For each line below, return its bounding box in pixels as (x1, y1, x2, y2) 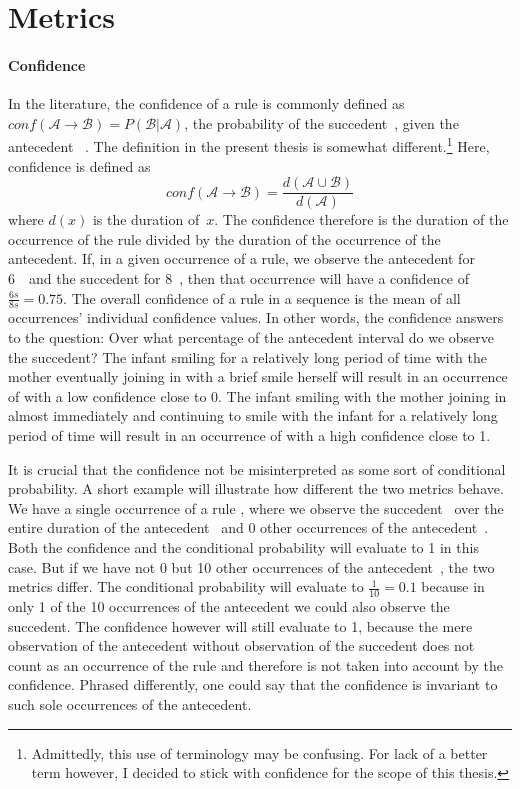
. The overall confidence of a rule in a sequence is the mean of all (63, 287, 461, 308)
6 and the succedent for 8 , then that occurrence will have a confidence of (8, 268, 470, 289)
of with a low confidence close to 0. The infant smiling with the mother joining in (8, 385, 507, 406)
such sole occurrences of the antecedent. (8, 693, 252, 714)
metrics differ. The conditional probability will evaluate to (8, 576, 364, 597)
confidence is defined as (8, 155, 151, 176)
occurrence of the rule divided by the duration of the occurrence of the (8, 228, 441, 249)
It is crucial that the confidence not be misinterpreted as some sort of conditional (8, 458, 506, 479)
